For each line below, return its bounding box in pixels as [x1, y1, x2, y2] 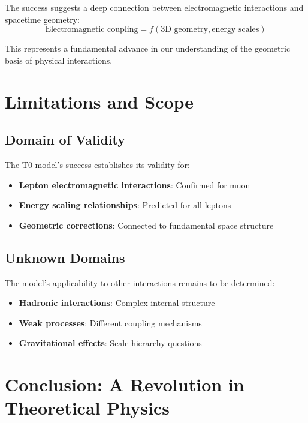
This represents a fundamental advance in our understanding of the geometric [5, 42, 291, 55]
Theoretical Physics [5, 395, 170, 420]
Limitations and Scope [5, 89, 194, 113]
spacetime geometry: [5, 13, 80, 25]
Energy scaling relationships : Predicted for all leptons [19, 199, 231, 211]
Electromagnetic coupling [45, 25, 138, 34]
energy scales [212, 25, 259, 34]
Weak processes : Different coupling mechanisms [19, 316, 202, 329]
